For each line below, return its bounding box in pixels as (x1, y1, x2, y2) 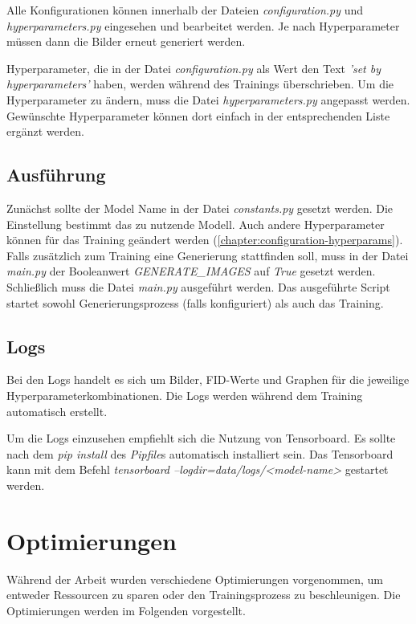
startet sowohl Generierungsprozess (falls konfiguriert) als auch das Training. (6, 294, 384, 311)
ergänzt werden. (6, 123, 84, 140)
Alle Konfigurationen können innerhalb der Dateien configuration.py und (6, 2, 364, 18)
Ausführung (6, 162, 106, 187)
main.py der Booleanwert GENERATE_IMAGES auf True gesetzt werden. (6, 263, 376, 279)
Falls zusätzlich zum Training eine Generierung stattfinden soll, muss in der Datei (6, 247, 409, 263)
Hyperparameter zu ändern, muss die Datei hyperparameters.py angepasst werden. (6, 91, 410, 108)
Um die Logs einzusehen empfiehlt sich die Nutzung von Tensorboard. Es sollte (6, 430, 396, 447)
